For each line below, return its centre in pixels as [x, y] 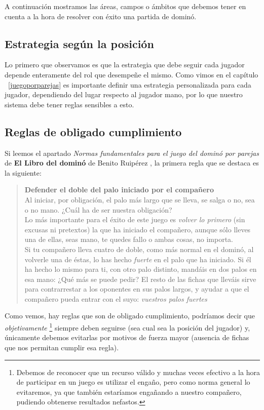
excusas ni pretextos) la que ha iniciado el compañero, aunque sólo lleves [138, 229]
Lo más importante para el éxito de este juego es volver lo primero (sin [135, 219]
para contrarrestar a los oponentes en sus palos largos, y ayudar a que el [137, 289]
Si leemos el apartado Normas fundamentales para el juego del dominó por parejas [132, 153]
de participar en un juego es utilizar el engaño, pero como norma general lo [133, 382]
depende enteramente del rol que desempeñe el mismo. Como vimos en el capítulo [131, 74]
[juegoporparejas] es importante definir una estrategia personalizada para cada [130, 84]
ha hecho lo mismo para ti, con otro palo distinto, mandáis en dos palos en [141, 269]
